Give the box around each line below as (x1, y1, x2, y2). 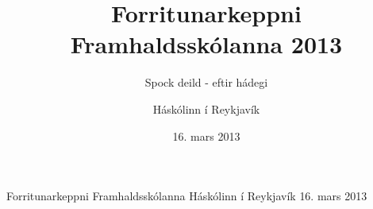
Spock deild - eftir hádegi (144, 74, 268, 91)
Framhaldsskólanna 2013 (70, 28, 343, 60)
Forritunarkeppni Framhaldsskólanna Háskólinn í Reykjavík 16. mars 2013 (6, 188, 367, 204)
